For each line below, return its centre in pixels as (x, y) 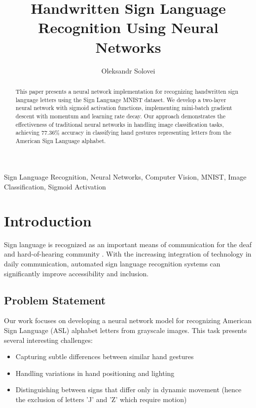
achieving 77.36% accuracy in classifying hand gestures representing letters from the (123, 132)
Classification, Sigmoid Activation (55, 187)
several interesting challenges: (48, 340)
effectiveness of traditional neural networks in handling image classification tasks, (120, 124)
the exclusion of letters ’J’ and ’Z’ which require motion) (101, 399)
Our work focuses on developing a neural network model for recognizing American (128, 320)
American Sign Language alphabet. (61, 140)
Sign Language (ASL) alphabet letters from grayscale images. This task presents (126, 330)
